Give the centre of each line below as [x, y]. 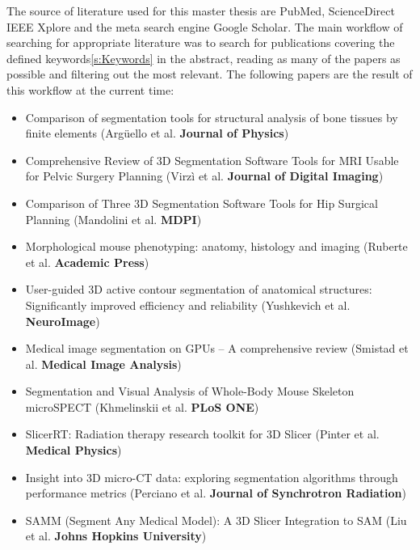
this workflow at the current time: [90, 89]
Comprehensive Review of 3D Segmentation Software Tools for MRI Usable [212, 160]
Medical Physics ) [73, 450]
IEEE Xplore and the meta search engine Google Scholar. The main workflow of [205, 26]
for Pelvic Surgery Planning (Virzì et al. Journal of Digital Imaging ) [204, 176]
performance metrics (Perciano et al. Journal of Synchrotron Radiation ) [216, 493]
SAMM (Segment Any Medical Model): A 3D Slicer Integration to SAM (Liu [216, 520]
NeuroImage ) [63, 321]
